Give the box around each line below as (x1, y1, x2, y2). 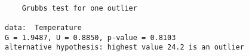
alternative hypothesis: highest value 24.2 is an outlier (5, 43, 244, 52)
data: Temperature (5, 23, 82, 32)
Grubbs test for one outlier (21, 4, 137, 12)
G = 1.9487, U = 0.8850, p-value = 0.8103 (5, 33, 176, 42)
